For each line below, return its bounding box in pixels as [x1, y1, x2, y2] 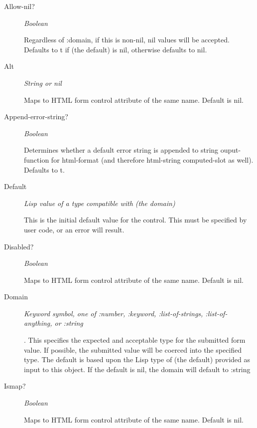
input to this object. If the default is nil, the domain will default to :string [24, 364, 251, 374]
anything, [24, 318, 52, 328]
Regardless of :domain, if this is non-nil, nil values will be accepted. [24, 34, 230, 45]
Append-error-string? [4, 111, 68, 122]
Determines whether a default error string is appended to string [24, 145, 219, 155]
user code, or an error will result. [24, 224, 125, 234]
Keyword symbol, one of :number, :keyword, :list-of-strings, [24, 308, 203, 318]
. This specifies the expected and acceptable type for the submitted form [24, 335, 246, 345]
